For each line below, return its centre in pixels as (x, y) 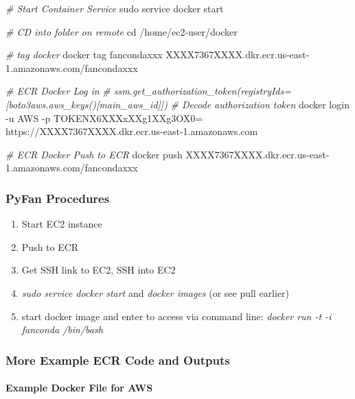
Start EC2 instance (62, 224)
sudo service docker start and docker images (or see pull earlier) (156, 292)
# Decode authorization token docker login (260, 104)
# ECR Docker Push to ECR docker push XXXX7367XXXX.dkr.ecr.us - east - (168, 154)
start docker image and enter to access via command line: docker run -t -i (176, 316)
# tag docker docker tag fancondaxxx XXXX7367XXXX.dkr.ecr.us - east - (158, 55)
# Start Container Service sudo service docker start (115, 8)
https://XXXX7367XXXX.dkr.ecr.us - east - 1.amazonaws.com (132, 131)
